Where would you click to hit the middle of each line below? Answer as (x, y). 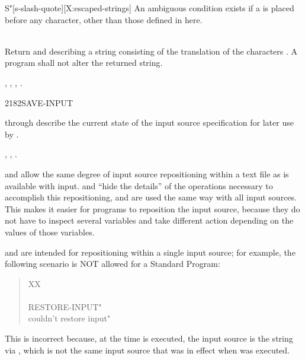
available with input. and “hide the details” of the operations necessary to (139, 185)
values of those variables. (50, 232)
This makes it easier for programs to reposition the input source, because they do (152, 208)
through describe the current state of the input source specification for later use (149, 122)
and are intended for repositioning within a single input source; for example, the (150, 252)
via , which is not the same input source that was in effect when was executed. (147, 350)
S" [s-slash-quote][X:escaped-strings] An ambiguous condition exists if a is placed (150, 8)
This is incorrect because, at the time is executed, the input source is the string (149, 338)
